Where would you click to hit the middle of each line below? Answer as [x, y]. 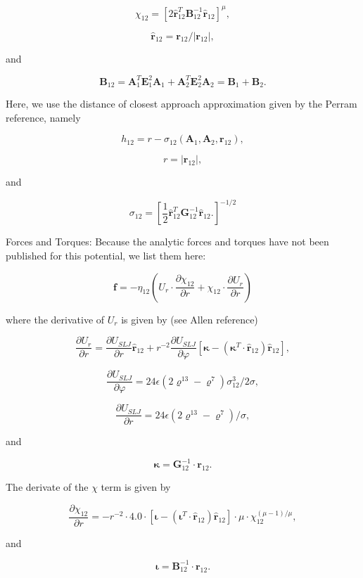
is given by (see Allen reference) [190, 319]
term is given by [136, 487]
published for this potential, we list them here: [106, 255]
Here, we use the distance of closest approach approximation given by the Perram [181, 104]
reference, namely [43, 117]
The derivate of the [47, 487]
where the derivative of [55, 319]
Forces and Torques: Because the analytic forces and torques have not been [167, 242]
